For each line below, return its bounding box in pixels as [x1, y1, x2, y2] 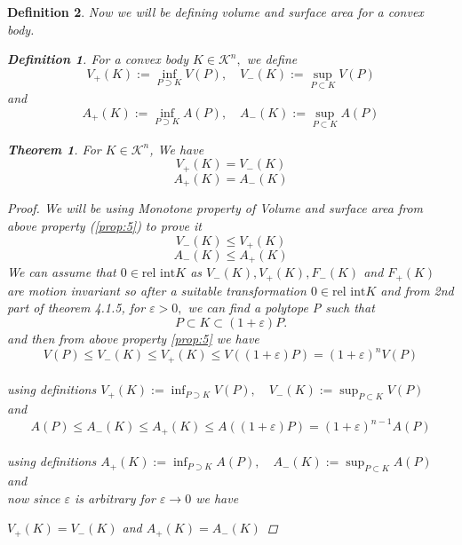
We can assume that [7, 263, 116, 281]
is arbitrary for [74, 488, 155, 507]
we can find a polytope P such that [187, 298, 375, 317]
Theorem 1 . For [7, 139, 101, 158]
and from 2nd [380, 280, 454, 299]
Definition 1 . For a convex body [7, 50, 188, 68]
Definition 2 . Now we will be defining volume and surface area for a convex [7, 3, 424, 20]
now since [7, 488, 60, 507]
